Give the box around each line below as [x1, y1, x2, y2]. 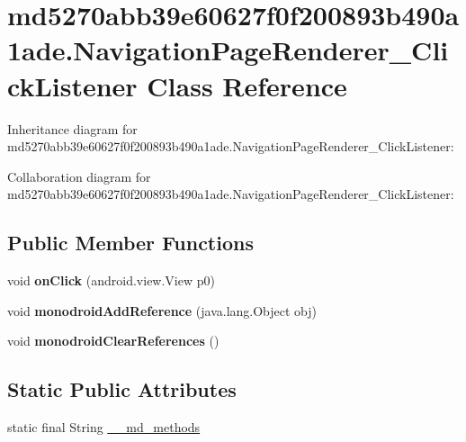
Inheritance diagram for [7, 119, 138, 138]
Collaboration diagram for [7, 167, 151, 185]
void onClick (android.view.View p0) [7, 271, 215, 290]
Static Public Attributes [7, 375, 237, 403]
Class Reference [147, 67, 347, 104]
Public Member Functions [7, 229, 254, 257]
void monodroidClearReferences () [7, 331, 220, 350]
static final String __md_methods [7, 418, 201, 437]
